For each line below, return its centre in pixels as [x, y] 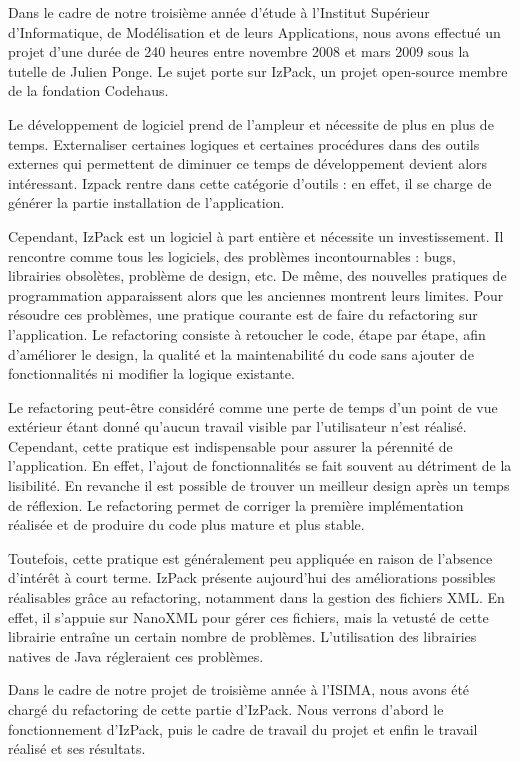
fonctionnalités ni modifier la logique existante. [151, 373]
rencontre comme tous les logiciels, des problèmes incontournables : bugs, [232, 255]
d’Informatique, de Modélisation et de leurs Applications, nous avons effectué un [254, 31]
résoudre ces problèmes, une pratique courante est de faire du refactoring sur [243, 314]
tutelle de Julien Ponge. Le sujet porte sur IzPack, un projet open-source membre [258, 70]
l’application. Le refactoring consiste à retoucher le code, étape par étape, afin [247, 333]
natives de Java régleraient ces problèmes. [136, 655]
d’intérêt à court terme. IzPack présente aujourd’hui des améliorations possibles [252, 577]
